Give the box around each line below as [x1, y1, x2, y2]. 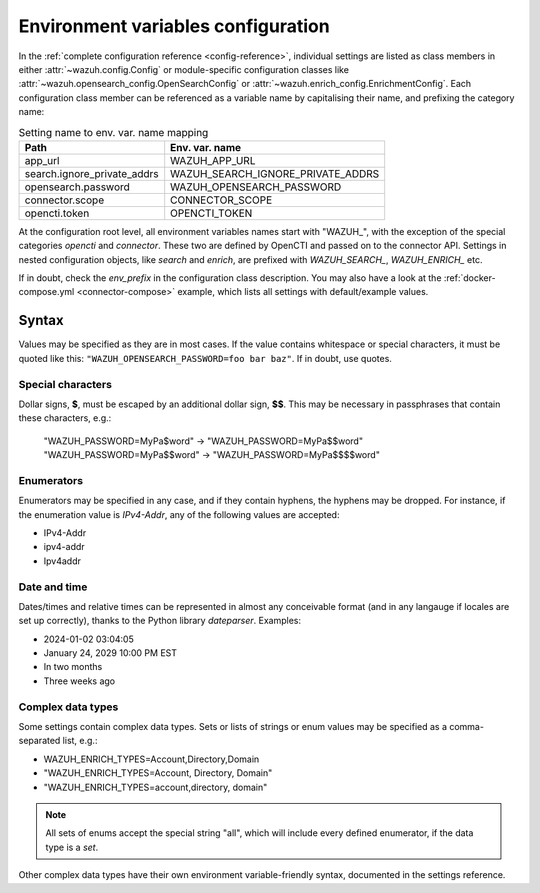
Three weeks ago [43, 675, 115, 687]
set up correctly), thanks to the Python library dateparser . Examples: [18, 615, 302, 627]
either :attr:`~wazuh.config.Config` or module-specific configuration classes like [18, 63, 350, 75]
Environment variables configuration [18, 15, 330, 37]
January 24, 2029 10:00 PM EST [43, 647, 178, 659]
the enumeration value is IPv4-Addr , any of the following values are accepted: [18, 508, 340, 520]
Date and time [18, 580, 88, 594]
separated [18, 735, 61, 747]
